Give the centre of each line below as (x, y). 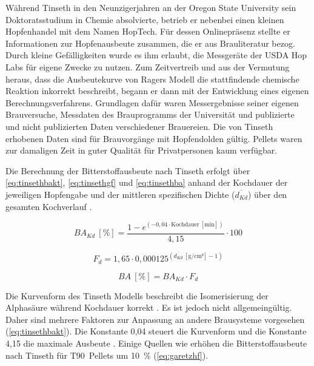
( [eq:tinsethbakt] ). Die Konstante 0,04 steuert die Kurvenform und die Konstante (156, 331)
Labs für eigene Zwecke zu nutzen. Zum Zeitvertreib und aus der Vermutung (148, 66)
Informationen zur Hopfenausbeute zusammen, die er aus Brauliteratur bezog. (150, 43)
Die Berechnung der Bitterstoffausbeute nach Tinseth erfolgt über (128, 170)
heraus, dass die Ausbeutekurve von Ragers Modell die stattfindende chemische (152, 79)
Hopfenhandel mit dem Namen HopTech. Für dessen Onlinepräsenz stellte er (148, 31)
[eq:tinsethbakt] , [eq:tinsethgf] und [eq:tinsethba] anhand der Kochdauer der (147, 182)
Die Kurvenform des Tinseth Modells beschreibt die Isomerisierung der (137, 295)
